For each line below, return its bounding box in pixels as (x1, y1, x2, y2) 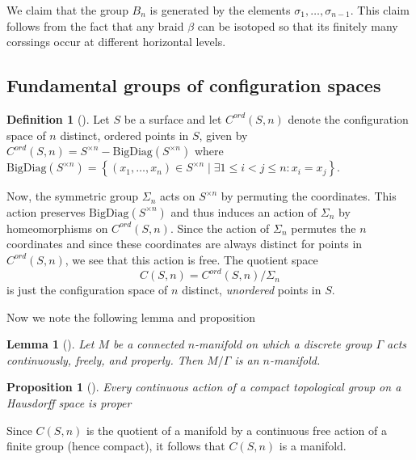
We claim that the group (6, 2, 128, 18)
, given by (199, 126, 248, 143)
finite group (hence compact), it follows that (6, 437, 225, 454)
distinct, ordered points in (60, 126, 189, 143)
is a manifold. (279, 437, 347, 454)
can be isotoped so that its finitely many (197, 17, 398, 34)
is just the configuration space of (6, 281, 168, 298)
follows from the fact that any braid (6, 17, 184, 34)
